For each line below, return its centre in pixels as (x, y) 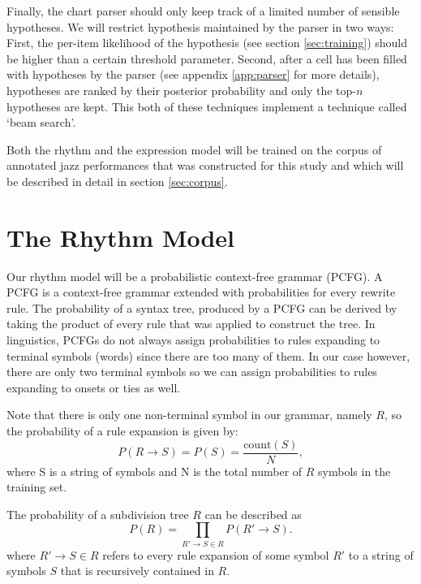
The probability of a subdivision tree (98, 514)
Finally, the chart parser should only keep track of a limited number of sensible (203, 11)
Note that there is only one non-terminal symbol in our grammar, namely (189, 415)
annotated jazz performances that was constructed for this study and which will (205, 165)
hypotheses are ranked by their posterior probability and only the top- (182, 90)
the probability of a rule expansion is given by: (122, 430)
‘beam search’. (41, 122)
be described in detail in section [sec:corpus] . (117, 181)
